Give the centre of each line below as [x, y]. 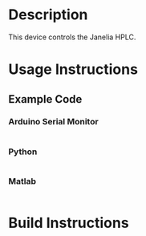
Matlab [22, 181]
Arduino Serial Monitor [53, 122]
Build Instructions [69, 223]
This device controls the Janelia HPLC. [72, 37]
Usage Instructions [73, 69]
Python [23, 152]
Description [48, 15]
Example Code [45, 99]
